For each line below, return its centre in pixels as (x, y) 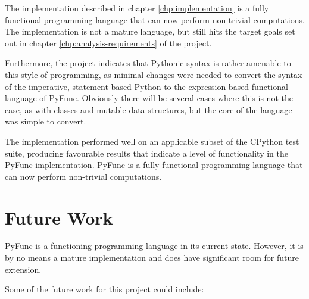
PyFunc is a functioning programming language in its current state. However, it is (154, 246)
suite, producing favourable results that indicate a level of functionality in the (147, 153)
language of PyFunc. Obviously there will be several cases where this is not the (149, 98)
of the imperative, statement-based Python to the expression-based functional (146, 86)
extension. (23, 269)
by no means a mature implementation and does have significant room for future (152, 258)
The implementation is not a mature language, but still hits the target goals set (150, 31)
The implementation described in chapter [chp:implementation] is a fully (137, 8)
